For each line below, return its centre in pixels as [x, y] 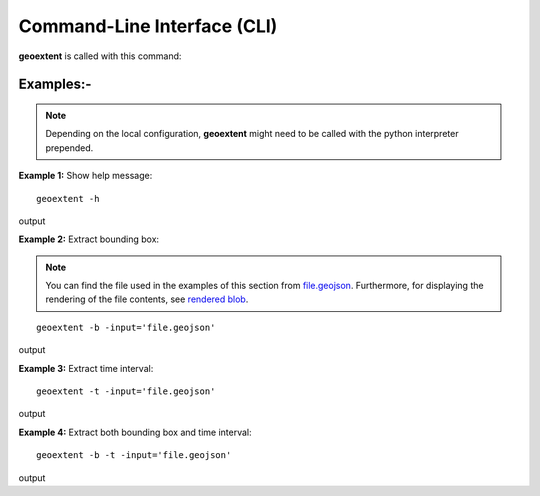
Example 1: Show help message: [85, 176]
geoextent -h [68, 198]
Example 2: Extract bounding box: [89, 239]
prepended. [69, 147]
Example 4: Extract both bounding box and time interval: [135, 432]
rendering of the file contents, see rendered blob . [147, 299]
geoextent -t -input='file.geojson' [126, 391]
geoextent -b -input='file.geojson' [126, 327]
